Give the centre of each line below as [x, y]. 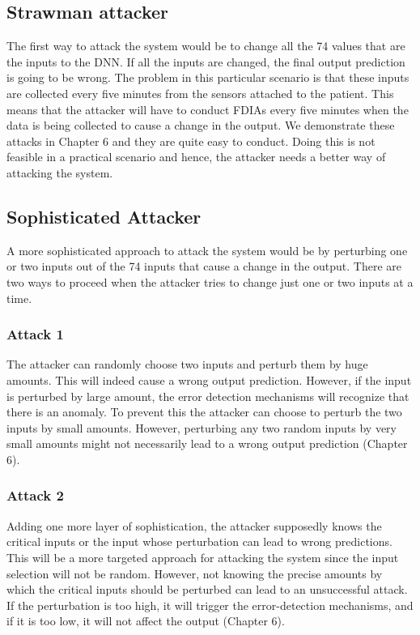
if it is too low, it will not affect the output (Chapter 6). [146, 621]
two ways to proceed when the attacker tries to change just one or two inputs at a [210, 281]
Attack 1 [35, 334]
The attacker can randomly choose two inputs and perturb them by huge [187, 364]
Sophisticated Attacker [104, 216]
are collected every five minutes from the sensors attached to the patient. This [200, 93]
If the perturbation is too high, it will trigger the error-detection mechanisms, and [210, 605]
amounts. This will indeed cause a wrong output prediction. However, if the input [209, 379]
